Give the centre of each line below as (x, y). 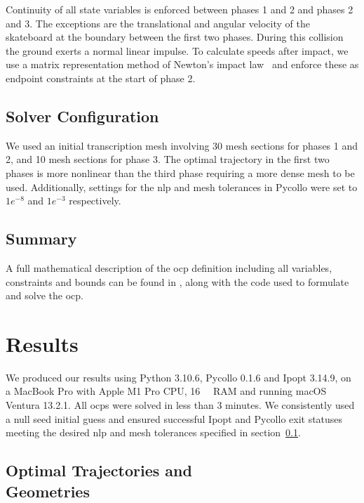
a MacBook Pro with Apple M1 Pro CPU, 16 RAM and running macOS (166, 391)
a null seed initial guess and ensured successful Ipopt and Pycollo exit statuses (174, 418)
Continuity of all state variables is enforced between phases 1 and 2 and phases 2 (180, 9)
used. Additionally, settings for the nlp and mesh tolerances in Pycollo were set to (182, 187)
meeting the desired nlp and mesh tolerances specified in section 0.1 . (153, 432)
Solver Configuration (82, 116)
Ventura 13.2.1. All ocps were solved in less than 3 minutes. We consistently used (180, 405)
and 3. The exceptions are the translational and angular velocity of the (158, 23)
